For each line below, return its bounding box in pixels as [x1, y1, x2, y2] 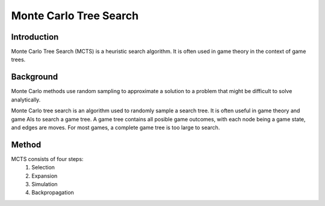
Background [11, 72, 58, 82]
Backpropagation [31, 189, 75, 196]
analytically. [11, 96, 41, 103]
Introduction [11, 32, 59, 42]
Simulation [31, 181, 58, 187]
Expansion [31, 172, 58, 180]
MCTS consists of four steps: [11, 155, 84, 162]
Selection [31, 164, 55, 171]
